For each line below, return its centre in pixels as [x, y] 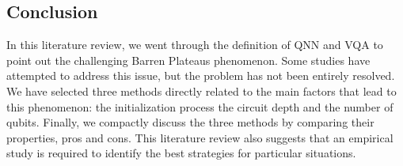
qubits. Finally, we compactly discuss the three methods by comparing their [190, 122]
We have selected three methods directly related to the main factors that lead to [201, 91]
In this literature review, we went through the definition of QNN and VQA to [195, 45]
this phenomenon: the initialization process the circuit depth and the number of [200, 106]
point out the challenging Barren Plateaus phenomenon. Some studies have [188, 60]
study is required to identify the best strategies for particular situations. [181, 153]
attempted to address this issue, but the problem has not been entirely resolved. [201, 75]
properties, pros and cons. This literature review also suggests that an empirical [200, 137]
